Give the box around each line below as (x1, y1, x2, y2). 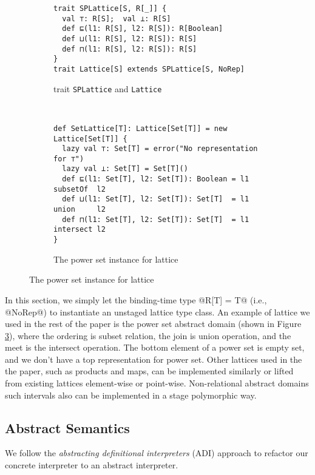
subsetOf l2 (53, 184, 106, 194)
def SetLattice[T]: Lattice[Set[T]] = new (53, 124, 228, 133)
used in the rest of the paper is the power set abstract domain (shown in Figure (5, 317, 302, 330)
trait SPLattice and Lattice (53, 82, 162, 95)
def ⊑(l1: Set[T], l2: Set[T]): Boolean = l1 (62, 175, 249, 184)
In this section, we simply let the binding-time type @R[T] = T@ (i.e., (5, 293, 267, 306)
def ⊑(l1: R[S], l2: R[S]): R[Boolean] (62, 24, 223, 33)
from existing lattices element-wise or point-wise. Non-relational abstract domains (5, 377, 309, 389)
